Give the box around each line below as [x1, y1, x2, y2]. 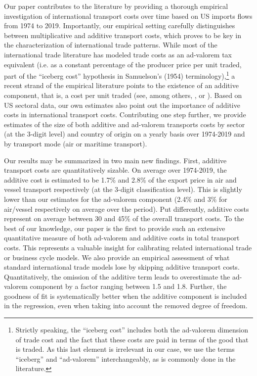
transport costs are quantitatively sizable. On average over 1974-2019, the [4, 165, 227, 175]
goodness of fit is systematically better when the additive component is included [4, 290, 247, 301]
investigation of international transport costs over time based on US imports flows [4, 10, 253, 21]
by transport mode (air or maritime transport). [4, 138, 147, 148]
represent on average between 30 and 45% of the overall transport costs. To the [4, 213, 244, 224]
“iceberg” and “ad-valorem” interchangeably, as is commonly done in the [15, 353, 236, 364]
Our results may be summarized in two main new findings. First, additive [4, 155, 227, 165]
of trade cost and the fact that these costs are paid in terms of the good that [15, 334, 249, 344]
